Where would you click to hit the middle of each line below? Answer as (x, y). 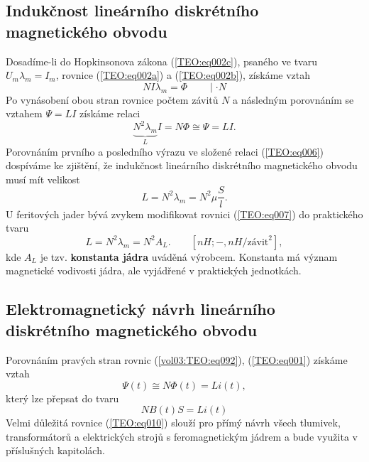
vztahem (24, 113)
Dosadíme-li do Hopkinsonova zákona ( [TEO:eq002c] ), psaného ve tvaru (161, 61)
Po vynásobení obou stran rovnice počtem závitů (112, 99)
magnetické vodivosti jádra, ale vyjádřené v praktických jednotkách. (154, 270)
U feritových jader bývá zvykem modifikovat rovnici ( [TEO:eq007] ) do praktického (184, 214)
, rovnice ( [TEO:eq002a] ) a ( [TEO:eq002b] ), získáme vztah (183, 75)
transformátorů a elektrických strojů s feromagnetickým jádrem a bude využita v (182, 436)
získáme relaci (110, 113)
